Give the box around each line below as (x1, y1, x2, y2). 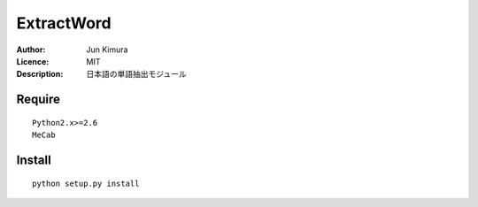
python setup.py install (32, 178, 140, 188)
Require (16, 92, 61, 107)
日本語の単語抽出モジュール (86, 69, 188, 80)
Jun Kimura (86, 44, 128, 55)
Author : (16, 44, 46, 55)
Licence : (16, 56, 50, 66)
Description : (16, 69, 64, 80)
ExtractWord (16, 13, 112, 33)
